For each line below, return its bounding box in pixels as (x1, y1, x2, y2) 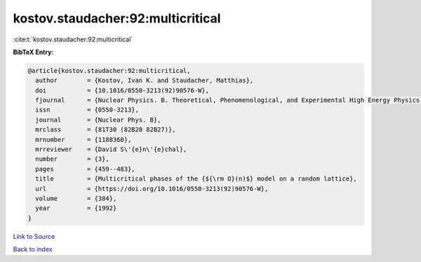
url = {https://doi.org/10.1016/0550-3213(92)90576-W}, (35, 185, 269, 192)
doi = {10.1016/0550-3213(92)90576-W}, (35, 86, 210, 94)
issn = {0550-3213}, (35, 106, 140, 114)
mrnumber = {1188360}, (35, 136, 132, 143)
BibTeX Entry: (13, 48, 54, 56)
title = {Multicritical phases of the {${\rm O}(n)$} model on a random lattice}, (35, 175, 357, 183)
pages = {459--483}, (35, 165, 136, 173)
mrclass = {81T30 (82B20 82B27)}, (35, 126, 176, 133)
